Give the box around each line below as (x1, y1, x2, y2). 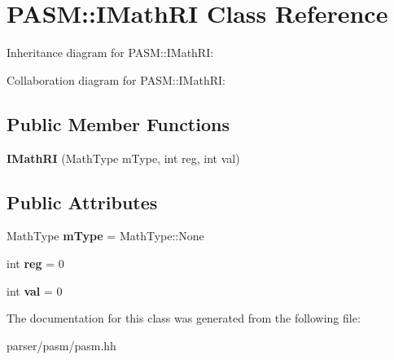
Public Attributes (7, 189, 158, 214)
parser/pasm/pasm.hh (7, 336, 116, 353)
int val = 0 (7, 282, 63, 299)
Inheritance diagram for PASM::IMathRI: (7, 44, 214, 61)
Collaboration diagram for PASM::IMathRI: (7, 71, 225, 88)
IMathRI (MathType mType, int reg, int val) (7, 149, 240, 166)
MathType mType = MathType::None (7, 227, 204, 244)
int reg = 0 (7, 254, 64, 271)
